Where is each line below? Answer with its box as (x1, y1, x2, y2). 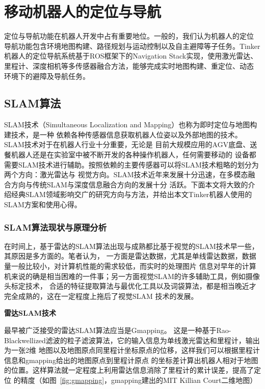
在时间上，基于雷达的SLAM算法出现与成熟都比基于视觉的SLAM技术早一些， (4, 240, 259, 251)
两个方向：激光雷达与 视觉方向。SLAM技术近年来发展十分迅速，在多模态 (4, 169, 248, 180)
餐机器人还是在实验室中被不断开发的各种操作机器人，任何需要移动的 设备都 (4, 149, 256, 160)
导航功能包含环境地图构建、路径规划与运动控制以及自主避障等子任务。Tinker (4, 40, 260, 51)
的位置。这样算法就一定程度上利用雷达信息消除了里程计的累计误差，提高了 (4, 365, 254, 375)
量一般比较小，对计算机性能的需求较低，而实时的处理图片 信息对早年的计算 (4, 261, 256, 271)
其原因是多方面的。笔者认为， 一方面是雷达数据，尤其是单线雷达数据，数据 (4, 251, 256, 261)
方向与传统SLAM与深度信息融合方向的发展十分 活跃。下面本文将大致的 (11, 179, 248, 189)
